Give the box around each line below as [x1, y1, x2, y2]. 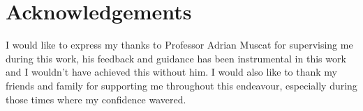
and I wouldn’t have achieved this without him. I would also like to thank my [6, 65, 337, 79]
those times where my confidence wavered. [6, 92, 186, 106]
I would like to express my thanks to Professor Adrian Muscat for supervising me [6, 37, 353, 52]
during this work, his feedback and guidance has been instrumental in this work [6, 51, 346, 65]
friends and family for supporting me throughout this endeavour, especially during [6, 78, 357, 92]
